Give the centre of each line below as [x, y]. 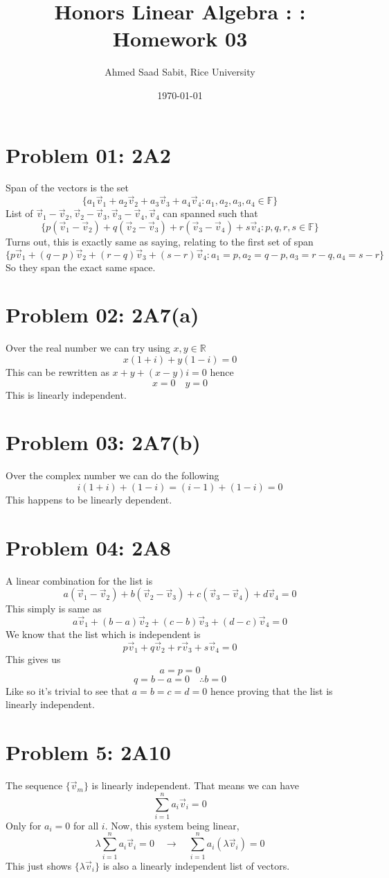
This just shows [39, 865]
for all [86, 825]
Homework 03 [180, 38]
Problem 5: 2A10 [88, 752]
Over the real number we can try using [88, 348]
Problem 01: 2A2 [88, 154]
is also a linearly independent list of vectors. [196, 865]
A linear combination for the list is [79, 580]
